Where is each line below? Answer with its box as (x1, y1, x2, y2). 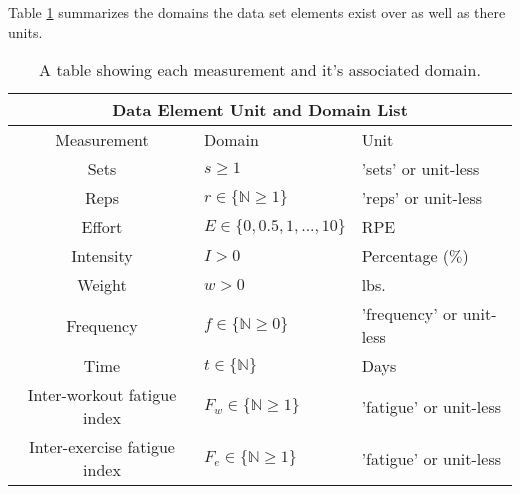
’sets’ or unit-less (361, 157, 480, 181)
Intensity (71, 244, 133, 268)
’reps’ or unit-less (361, 186, 483, 210)
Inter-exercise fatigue (29, 435, 175, 459)
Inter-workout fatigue (27, 383, 177, 407)
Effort (81, 215, 123, 239)
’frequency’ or (361, 302, 458, 326)
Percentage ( (361, 244, 450, 268)
